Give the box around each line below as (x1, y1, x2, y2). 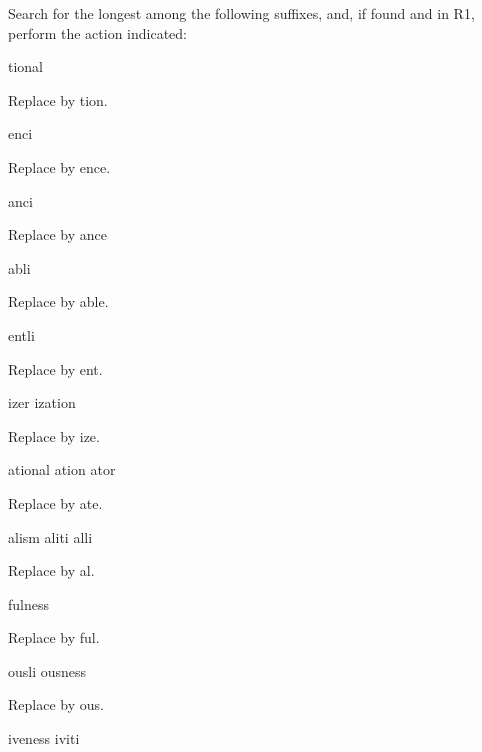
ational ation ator (8, 459, 116, 480)
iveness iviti (8, 728, 80, 749)
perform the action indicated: (8, 22, 187, 43)
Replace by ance (8, 224, 107, 245)
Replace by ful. (8, 627, 100, 648)
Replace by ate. (8, 492, 103, 513)
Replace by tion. (8, 89, 108, 110)
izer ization (8, 392, 76, 413)
